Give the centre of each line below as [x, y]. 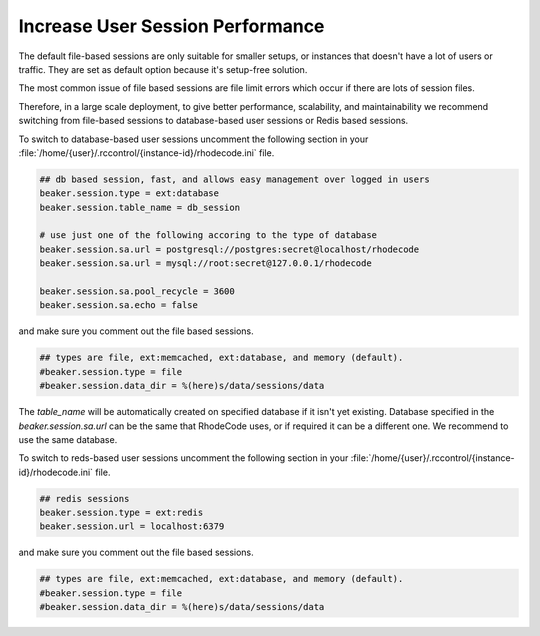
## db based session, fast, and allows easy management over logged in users [234, 179]
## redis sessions [84, 498]
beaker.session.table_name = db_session [139, 207]
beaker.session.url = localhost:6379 [132, 526]
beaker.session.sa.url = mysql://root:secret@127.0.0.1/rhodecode [205, 263]
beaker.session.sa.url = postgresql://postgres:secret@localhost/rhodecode [229, 249]
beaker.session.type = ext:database [129, 193]
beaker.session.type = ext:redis [121, 513]
